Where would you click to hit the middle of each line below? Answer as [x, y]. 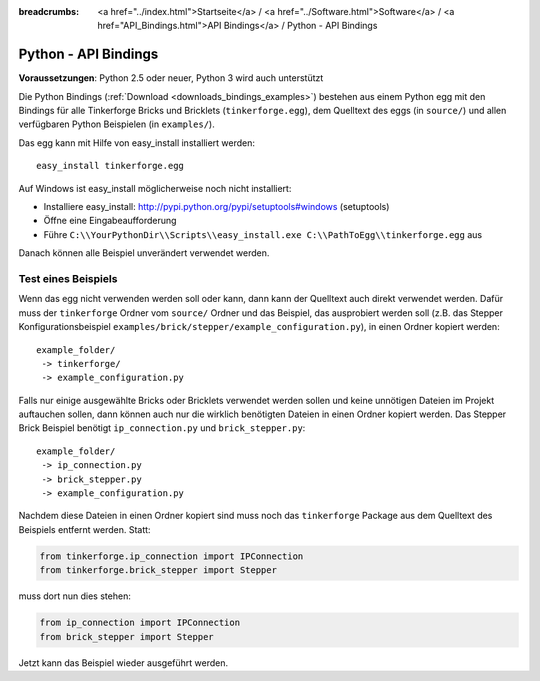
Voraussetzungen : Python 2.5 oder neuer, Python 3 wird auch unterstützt [171, 78]
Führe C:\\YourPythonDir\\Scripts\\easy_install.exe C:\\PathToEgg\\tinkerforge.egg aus [263, 234]
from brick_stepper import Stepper [126, 636]
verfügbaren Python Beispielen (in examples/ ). [116, 124]
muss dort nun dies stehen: [75, 596]
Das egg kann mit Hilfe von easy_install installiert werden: [136, 142]
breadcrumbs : [49, 11]
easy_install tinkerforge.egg [110, 166]
